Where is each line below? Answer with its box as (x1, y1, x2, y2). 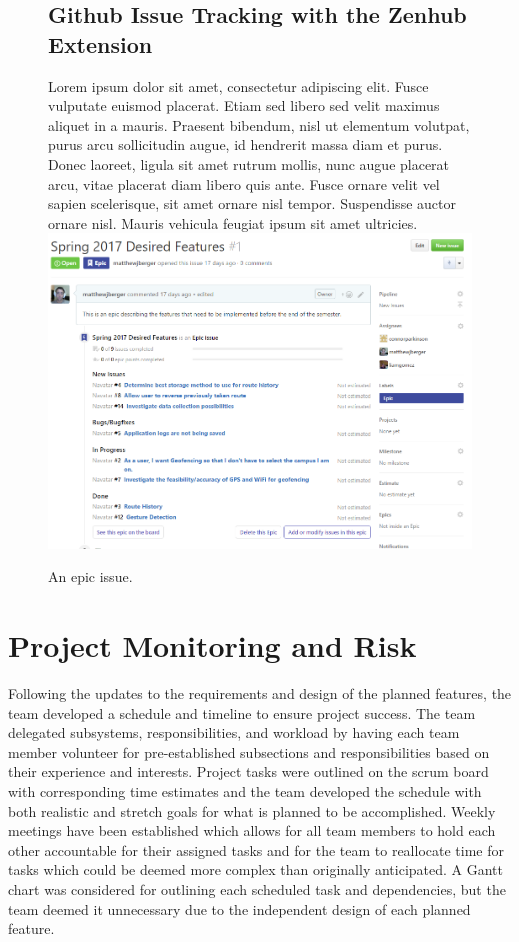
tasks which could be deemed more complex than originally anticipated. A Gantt (8, 859, 503, 880)
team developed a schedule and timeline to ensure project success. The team (8, 702, 476, 723)
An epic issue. (48, 566, 133, 587)
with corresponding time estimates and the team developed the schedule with (8, 780, 482, 801)
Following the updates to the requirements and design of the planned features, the (8, 683, 512, 704)
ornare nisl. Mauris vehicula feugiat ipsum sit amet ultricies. (48, 212, 418, 233)
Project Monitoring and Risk (8, 625, 417, 666)
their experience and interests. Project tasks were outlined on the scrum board (8, 761, 489, 782)
